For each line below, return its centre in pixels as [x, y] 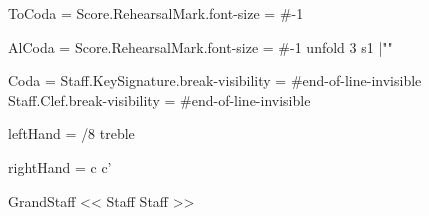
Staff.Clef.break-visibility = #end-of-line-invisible [159, 99]
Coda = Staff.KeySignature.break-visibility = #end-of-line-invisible [215, 80]
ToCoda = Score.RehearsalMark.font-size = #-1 [156, 13]
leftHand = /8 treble [71, 133]
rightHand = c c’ [60, 166]
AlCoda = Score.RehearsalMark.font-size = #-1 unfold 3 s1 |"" [200, 46]
